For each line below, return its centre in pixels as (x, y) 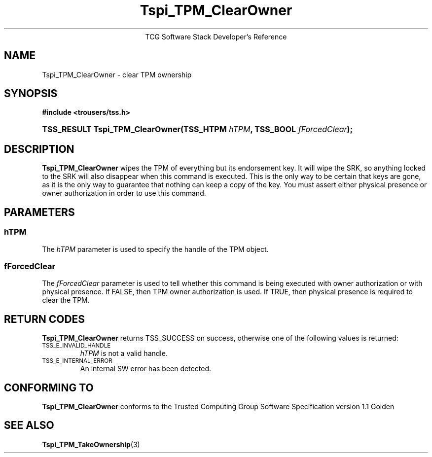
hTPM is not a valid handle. (124, 353)
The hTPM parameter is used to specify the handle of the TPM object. (155, 249)
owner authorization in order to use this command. (124, 193)
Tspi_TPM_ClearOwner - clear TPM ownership (117, 74)
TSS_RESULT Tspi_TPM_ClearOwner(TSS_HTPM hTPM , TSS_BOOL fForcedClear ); (198, 129)
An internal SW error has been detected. (146, 369)
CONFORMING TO (49, 387)
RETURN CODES (45, 319)
